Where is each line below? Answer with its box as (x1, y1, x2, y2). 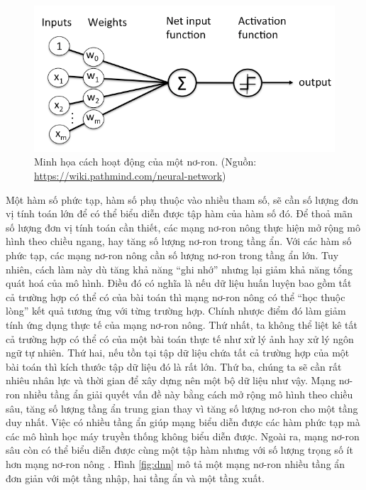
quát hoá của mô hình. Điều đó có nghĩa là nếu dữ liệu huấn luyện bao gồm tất (6, 276, 352, 290)
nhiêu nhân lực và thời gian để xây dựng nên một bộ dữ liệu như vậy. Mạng (6, 373, 336, 388)
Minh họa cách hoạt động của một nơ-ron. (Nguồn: (34, 154, 257, 169)
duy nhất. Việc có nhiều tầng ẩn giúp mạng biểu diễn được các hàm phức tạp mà (6, 415, 360, 430)
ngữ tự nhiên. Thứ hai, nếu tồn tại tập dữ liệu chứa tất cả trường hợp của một (6, 345, 350, 360)
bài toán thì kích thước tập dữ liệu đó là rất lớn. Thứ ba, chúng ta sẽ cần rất (6, 359, 342, 374)
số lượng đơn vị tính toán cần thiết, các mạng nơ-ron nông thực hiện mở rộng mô (6, 219, 360, 234)
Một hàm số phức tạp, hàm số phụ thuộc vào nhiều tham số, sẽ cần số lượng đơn (6, 192, 358, 207)
